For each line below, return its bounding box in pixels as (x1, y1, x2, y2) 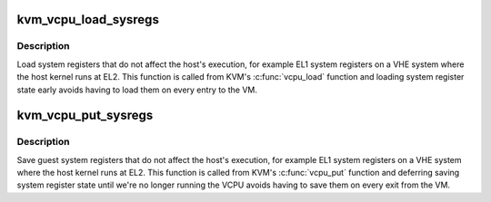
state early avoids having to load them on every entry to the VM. (16, 84, 258, 95)
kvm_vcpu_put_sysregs (16, 108, 154, 123)
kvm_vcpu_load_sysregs (16, 12, 159, 27)
